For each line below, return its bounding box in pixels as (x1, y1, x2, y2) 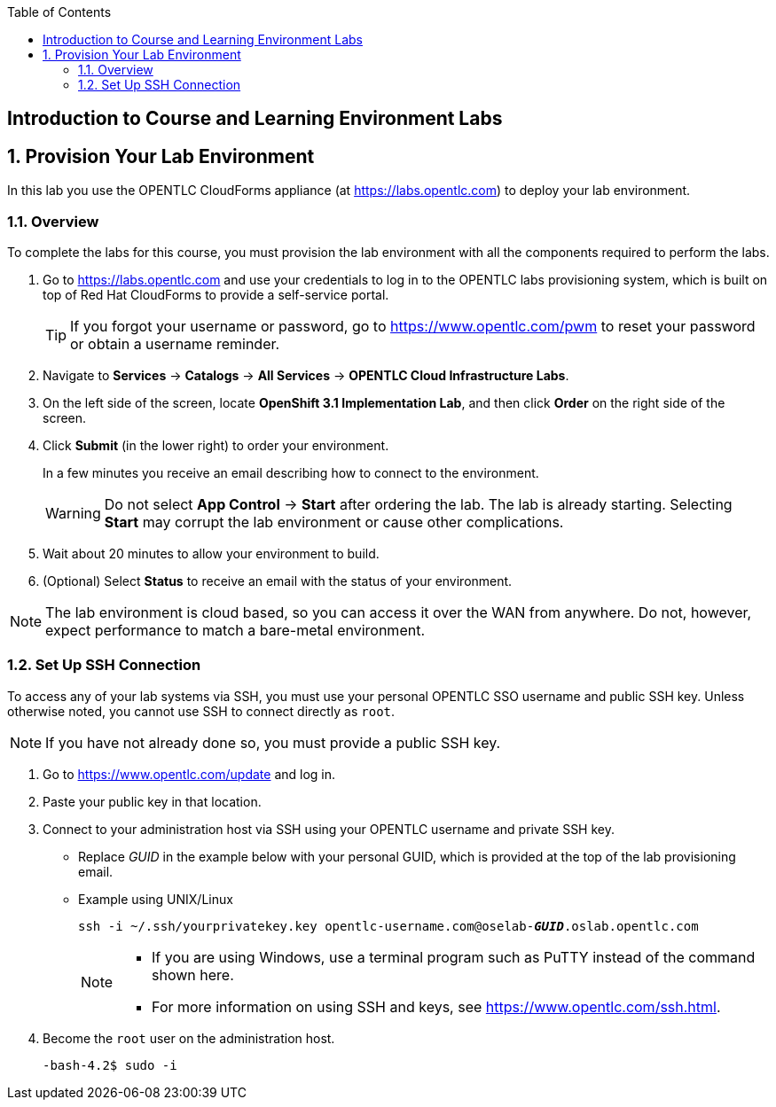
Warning (45, 504, 101, 523)
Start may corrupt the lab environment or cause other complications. (104, 513, 564, 532)
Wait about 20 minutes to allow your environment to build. (43, 546, 380, 562)
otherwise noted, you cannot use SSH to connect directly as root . (7, 703, 396, 719)
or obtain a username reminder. (70, 335, 280, 354)
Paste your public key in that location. (43, 793, 262, 809)
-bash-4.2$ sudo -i (43, 1057, 177, 1072)
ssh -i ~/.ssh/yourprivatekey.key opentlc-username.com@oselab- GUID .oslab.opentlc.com (78, 918, 699, 933)
